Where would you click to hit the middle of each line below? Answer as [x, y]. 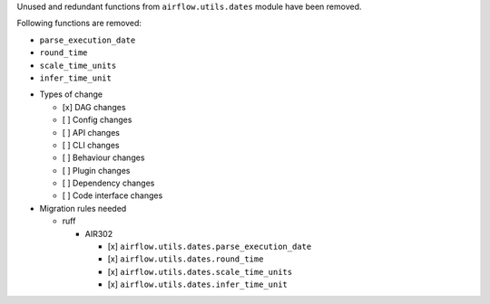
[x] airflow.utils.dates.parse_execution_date [210, 247]
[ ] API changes [91, 132]
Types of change [71, 94]
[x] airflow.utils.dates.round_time [186, 259]
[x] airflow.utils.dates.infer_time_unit [197, 284]
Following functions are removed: [79, 24]
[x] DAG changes [94, 107]
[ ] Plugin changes [96, 170]
